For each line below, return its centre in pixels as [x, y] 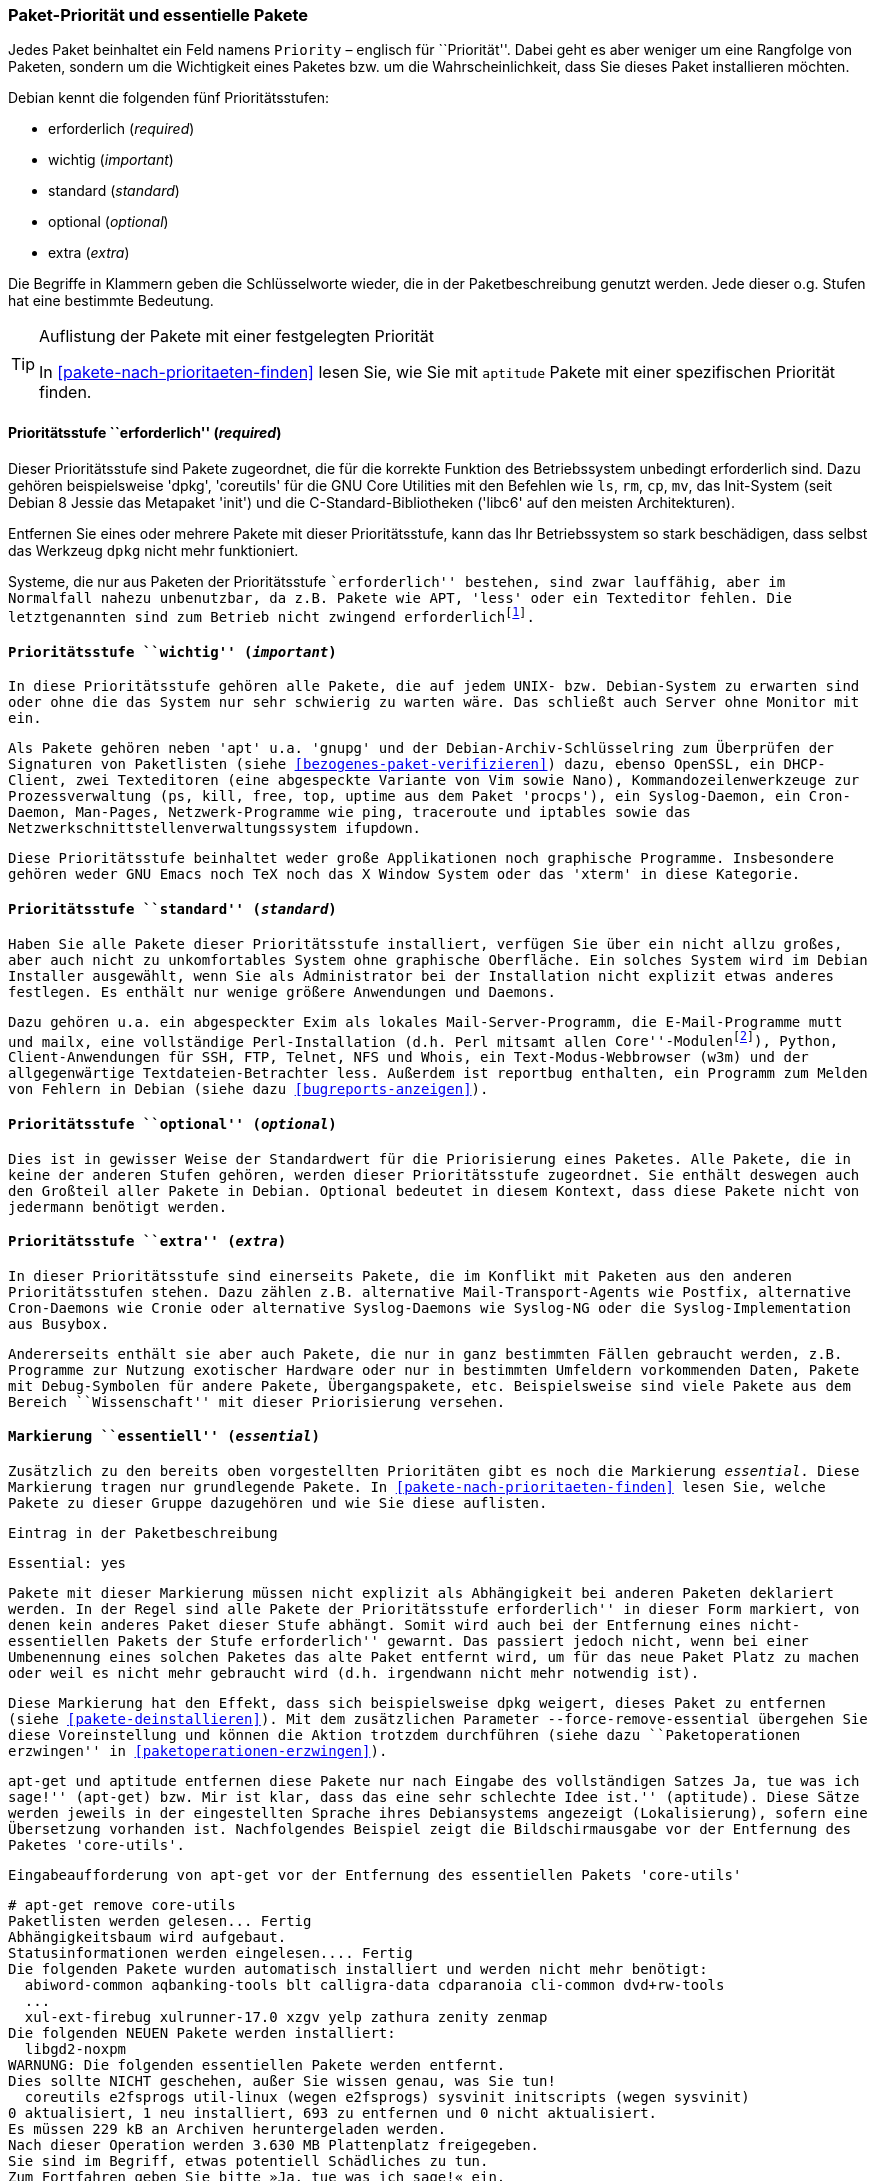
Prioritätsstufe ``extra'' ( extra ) [147, 1241]
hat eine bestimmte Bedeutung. [111, 301]
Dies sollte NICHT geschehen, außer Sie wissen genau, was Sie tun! [282, 2081]
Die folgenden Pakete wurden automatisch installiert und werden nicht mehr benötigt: [358, 1969]
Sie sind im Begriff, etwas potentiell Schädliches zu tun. [248, 2161]
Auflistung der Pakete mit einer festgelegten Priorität [236, 336]
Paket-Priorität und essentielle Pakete [158, 15]
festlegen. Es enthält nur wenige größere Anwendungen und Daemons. [282, 991]
